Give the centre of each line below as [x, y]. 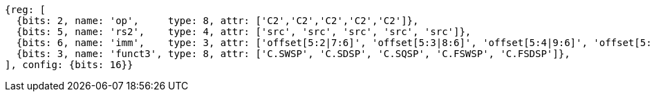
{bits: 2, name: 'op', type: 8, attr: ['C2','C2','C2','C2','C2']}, [217, 21]
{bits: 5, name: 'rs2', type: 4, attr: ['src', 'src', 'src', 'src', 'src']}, [244, 32]
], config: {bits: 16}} [69, 65]
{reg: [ [26, 10]
